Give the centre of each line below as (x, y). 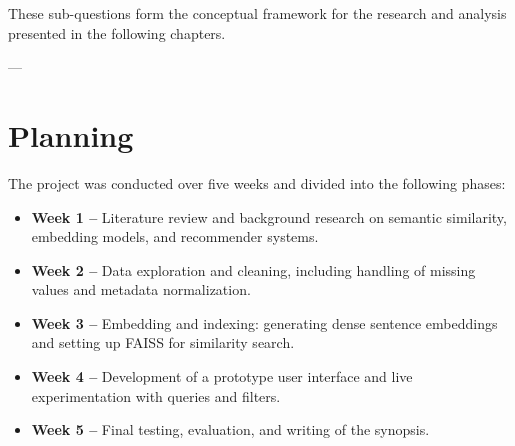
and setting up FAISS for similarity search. (163, 342)
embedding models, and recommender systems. (175, 236)
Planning (71, 134)
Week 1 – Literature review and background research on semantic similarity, (269, 216)
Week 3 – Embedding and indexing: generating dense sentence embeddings (264, 322)
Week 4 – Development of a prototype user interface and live (222, 376)
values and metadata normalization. (141, 289)
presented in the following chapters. (117, 32)
